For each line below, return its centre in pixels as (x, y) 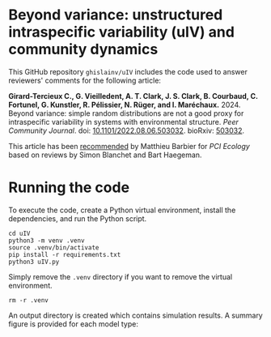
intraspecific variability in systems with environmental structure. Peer (123, 122)
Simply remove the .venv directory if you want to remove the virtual (121, 276)
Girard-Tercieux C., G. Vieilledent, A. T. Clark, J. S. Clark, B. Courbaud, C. (133, 96)
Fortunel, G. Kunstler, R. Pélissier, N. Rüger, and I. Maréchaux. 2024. (125, 105)
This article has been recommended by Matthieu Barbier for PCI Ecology (129, 146)
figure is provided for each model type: (74, 324)
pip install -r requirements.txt (65, 254)
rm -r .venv (28, 300)
